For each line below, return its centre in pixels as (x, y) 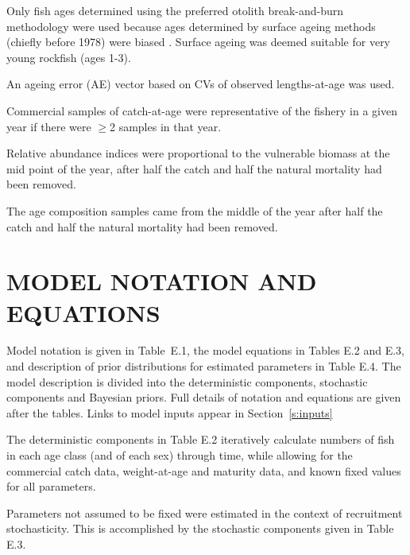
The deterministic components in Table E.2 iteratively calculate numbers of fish (201, 439)
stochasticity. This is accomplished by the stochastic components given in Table (200, 528)
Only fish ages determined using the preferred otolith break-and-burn (175, 10)
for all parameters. (51, 486)
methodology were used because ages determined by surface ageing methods (191, 26)
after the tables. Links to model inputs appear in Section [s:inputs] (170, 412)
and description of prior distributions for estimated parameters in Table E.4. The (204, 366)
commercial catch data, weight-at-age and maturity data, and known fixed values (204, 470)
